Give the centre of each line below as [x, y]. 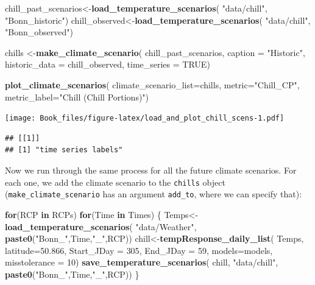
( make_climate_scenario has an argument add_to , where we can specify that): [154, 194]
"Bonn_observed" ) [39, 32]
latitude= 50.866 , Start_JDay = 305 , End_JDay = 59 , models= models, [139, 250]
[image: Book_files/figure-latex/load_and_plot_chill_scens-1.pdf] [145, 118]
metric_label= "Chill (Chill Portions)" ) [77, 97]
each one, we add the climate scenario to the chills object [115, 182]
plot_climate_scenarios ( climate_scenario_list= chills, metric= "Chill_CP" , [152, 84]
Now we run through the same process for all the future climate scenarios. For [151, 170]
